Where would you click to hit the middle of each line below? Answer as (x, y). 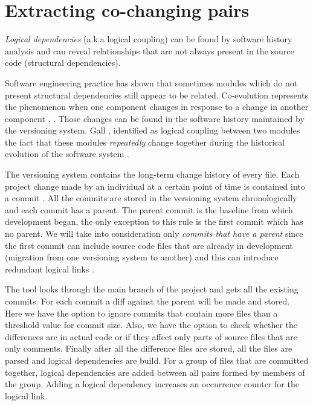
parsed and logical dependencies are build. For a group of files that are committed (157, 360)
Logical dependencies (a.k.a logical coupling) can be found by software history (149, 39)
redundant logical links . (50, 269)
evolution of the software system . (67, 154)
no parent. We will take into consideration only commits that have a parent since (154, 234)
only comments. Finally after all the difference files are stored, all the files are (149, 348)
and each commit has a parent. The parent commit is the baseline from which (149, 209)
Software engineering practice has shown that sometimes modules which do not (151, 82)
